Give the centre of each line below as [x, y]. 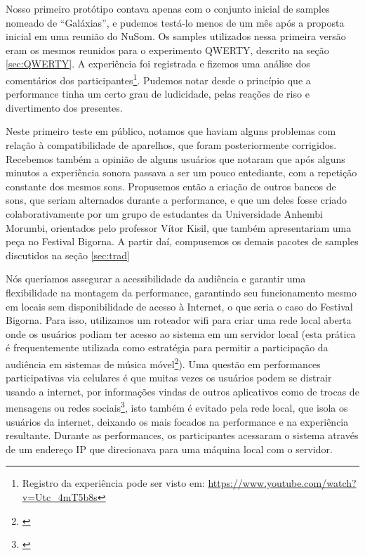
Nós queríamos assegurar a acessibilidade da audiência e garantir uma [156, 279]
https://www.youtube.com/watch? [282, 483]
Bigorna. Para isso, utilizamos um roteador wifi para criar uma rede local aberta [179, 320]
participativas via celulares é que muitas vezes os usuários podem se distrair [169, 378]
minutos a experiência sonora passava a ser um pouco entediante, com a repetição [181, 172]
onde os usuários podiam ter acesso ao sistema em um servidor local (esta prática [181, 333]
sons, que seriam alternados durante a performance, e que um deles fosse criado [177, 200]
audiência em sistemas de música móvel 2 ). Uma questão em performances [163, 363]
